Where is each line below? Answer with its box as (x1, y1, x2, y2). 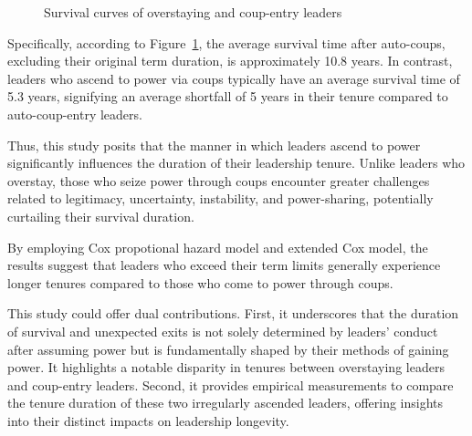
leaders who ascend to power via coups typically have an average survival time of (7, 68, 460, 88)
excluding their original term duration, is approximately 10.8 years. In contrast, (7, 51, 453, 70)
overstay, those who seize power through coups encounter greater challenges (7, 171, 430, 190)
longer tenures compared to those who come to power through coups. (7, 273, 393, 292)
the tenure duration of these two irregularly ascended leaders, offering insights (7, 393, 444, 412)
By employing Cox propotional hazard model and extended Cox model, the (7, 237, 428, 256)
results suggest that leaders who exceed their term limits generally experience (7, 255, 441, 275)
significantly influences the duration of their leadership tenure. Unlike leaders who (7, 153, 466, 172)
